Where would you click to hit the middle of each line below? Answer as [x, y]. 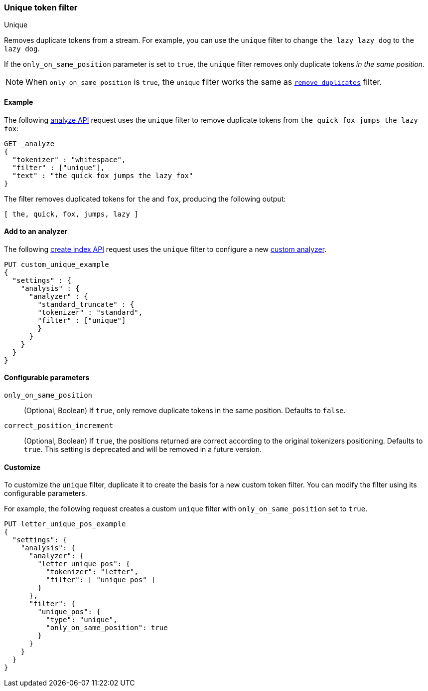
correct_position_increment [59, 426]
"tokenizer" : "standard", [90, 312]
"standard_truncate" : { [86, 304]
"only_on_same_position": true [107, 628]
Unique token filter [41, 7]
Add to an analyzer [36, 231]
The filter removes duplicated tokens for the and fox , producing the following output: [145, 199]
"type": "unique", [82, 620]
